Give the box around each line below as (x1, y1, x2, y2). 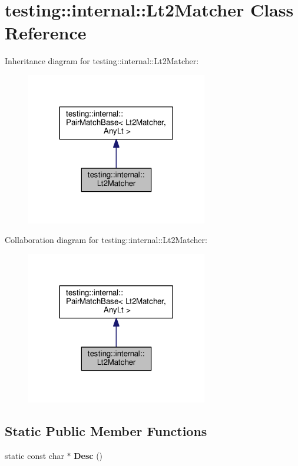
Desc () (74, 449, 103, 461)
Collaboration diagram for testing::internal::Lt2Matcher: (5, 234, 207, 246)
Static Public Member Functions (5, 422, 207, 440)
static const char (5, 449, 64, 461)
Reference (5, 21, 87, 45)
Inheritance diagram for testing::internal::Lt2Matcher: (5, 55, 199, 67)
